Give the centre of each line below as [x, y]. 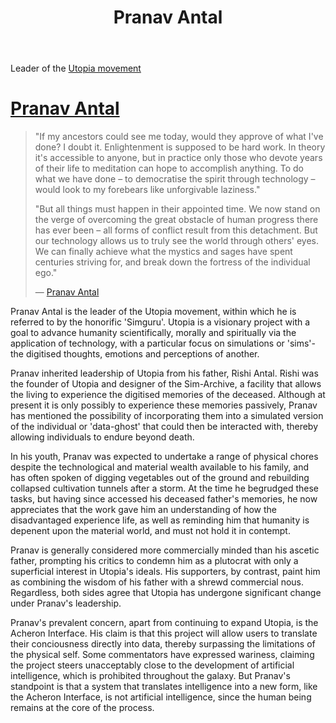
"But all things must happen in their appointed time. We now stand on [177, 209]
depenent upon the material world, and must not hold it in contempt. [150, 531]
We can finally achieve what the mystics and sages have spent [163, 252]
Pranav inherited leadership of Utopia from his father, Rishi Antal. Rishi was [164, 373]
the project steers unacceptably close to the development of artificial [152, 665]
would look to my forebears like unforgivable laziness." [147, 190]
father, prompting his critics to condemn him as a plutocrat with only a [154, 561]
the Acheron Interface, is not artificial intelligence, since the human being [161, 697]
